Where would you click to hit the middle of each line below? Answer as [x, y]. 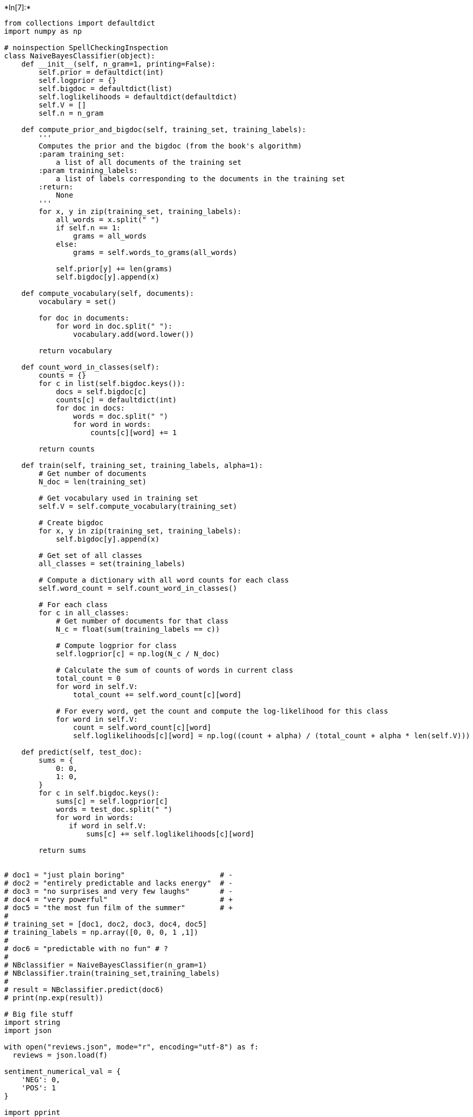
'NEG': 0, [41, 1080]
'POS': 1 [39, 1088]
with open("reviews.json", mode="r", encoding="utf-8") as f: [132, 1047]
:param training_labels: [88, 170]
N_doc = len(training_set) [93, 482]
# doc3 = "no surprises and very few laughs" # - [119, 891]
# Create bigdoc [71, 523]
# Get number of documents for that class [142, 621]
